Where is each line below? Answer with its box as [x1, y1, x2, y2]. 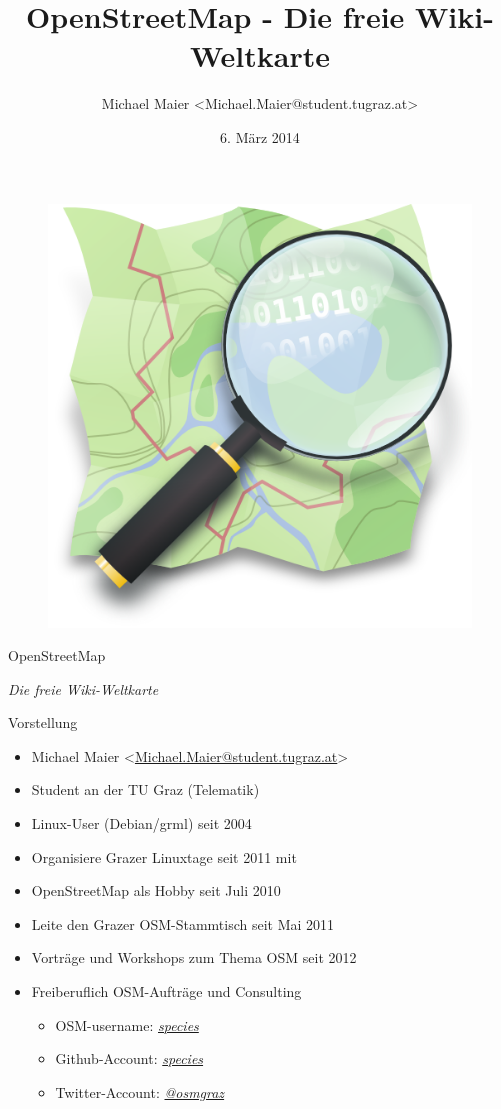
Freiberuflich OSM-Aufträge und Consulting [31, 981, 302, 1002]
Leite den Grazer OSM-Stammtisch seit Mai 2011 [31, 913, 335, 934]
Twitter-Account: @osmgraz [55, 1081, 225, 1102]
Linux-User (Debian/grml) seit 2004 [31, 813, 252, 834]
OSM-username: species [55, 1014, 199, 1035]
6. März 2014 [220, 126, 300, 147]
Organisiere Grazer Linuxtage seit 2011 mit [31, 846, 297, 867]
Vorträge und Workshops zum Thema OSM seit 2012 [31, 947, 357, 968]
